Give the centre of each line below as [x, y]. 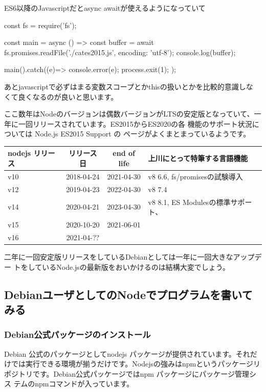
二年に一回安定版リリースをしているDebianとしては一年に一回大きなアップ [129, 256]
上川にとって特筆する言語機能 [198, 158]
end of [124, 153]
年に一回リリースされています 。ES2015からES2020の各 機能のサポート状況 [128, 123]
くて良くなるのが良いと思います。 [61, 96]
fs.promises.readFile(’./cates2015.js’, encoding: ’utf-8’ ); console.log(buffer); [120, 52]
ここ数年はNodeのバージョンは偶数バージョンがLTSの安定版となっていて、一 [133, 114]
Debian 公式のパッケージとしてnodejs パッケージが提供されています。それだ [131, 353]
